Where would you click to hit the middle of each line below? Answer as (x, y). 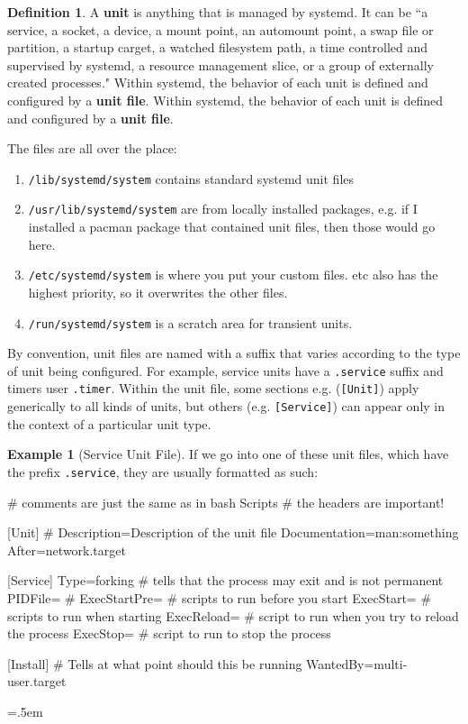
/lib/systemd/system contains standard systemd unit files (191, 178)
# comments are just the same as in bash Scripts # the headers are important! (226, 502)
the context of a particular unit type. (109, 423)
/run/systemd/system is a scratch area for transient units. (190, 322)
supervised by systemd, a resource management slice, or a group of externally (220, 64)
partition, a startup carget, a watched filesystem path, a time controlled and (218, 47)
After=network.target (67, 550)
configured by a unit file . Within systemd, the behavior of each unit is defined (225, 100)
